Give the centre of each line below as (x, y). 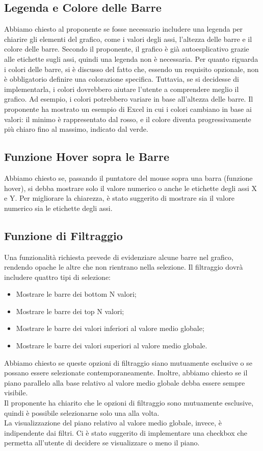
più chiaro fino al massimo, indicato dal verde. (76, 129)
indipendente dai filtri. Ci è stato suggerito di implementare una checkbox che (126, 432)
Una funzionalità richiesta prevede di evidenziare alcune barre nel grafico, (119, 257)
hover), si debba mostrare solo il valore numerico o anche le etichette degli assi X (130, 188)
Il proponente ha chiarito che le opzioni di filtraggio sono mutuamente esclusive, (129, 403)
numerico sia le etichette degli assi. (58, 208)
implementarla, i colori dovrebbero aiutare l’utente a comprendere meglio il (122, 89)
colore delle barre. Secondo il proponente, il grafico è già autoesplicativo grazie (127, 49)
